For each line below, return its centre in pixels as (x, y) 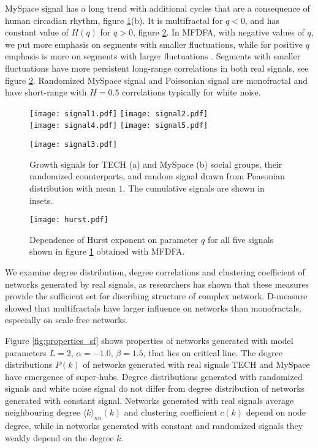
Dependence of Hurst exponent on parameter (114, 239)
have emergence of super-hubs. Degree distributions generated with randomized (154, 376)
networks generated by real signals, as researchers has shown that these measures (157, 284)
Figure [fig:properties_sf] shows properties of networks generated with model (149, 340)
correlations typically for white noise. (191, 92)
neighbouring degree (43, 412)
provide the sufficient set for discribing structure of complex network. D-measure (156, 296)
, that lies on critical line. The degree (213, 352)
